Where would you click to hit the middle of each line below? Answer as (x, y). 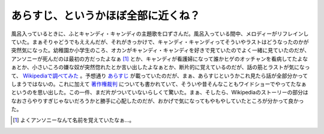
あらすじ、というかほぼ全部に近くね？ (106, 16)
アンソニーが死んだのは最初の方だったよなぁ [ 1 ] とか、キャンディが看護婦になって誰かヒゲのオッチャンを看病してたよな (160, 59)
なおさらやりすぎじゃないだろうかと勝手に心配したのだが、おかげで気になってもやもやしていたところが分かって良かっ (157, 101)
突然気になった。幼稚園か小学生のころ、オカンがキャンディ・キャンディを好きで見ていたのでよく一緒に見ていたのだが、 (160, 50)
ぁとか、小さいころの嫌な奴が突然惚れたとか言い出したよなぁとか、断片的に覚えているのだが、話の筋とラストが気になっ (160, 67)
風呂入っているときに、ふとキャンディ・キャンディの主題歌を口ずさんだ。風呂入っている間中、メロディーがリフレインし (160, 34)
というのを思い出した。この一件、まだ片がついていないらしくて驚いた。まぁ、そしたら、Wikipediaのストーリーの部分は (160, 93)
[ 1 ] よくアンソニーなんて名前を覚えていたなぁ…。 (74, 120)
